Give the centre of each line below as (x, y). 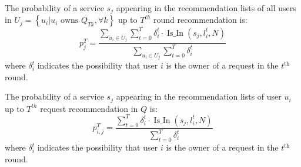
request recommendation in (89, 108)
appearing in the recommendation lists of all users (206, 8)
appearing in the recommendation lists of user (199, 96)
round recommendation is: (200, 20)
